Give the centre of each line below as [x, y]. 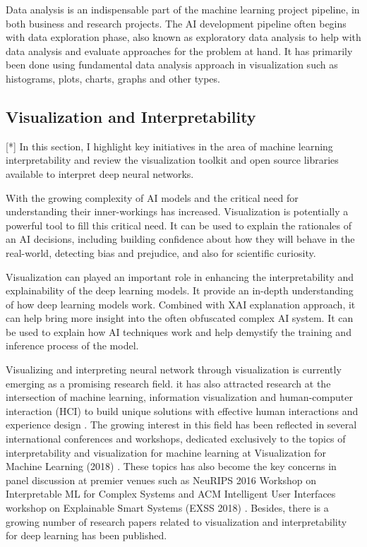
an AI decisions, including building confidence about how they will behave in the [180, 239]
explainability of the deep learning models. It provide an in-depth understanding [180, 290]
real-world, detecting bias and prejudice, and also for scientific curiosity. [161, 252]
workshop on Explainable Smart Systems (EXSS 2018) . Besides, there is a [167, 508]
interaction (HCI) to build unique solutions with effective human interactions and [182, 410]
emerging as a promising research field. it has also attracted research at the [168, 383]
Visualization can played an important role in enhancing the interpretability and [180, 276]
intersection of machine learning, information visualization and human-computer [179, 397]
